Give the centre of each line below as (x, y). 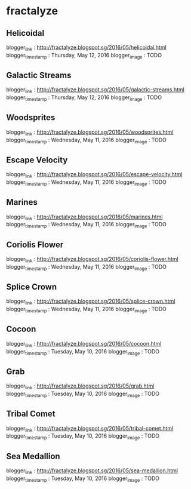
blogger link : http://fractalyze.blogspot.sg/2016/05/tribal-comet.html (90, 429)
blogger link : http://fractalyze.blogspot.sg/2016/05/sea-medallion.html (92, 471)
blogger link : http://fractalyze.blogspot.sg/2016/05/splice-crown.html (91, 302)
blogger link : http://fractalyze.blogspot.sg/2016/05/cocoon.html (84, 344)
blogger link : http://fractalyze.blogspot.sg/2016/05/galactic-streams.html (95, 90)
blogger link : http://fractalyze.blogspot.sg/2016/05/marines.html (84, 217)
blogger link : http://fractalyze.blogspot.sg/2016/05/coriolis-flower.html (92, 260)
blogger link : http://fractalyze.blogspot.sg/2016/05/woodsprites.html (90, 133)
